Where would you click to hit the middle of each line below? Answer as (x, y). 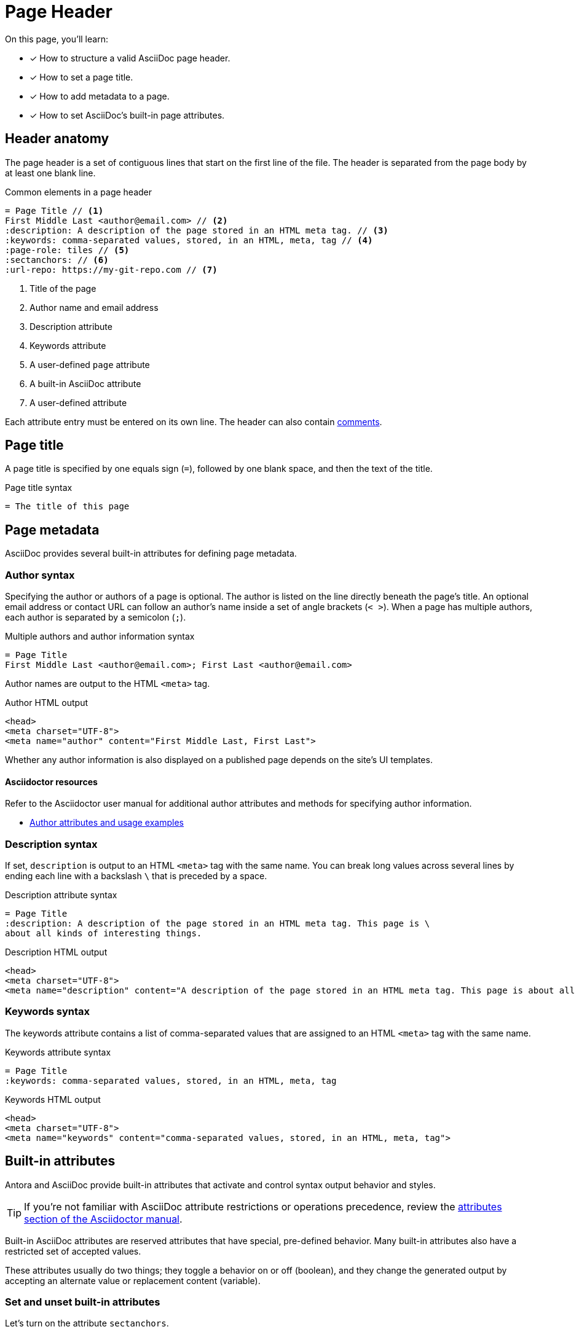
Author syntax (40, 575)
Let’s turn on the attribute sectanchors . (87, 1323)
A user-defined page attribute (90, 364)
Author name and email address (94, 307)
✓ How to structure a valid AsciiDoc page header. (130, 58)
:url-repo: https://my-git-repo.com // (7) (111, 269)
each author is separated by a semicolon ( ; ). (96, 617)
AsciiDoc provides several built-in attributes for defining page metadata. (151, 554)
